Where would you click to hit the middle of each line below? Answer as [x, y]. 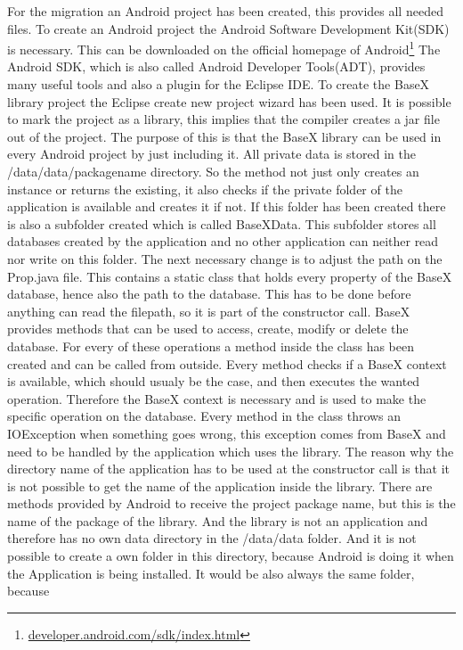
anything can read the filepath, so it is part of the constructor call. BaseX [209, 311]
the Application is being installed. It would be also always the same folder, [211, 573]
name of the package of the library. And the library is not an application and [218, 520]
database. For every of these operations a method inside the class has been [211, 346]
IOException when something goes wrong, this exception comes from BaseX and [227, 433]
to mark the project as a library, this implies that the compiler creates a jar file [223, 119]
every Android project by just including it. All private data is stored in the [211, 154]
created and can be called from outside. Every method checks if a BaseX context [227, 363]
